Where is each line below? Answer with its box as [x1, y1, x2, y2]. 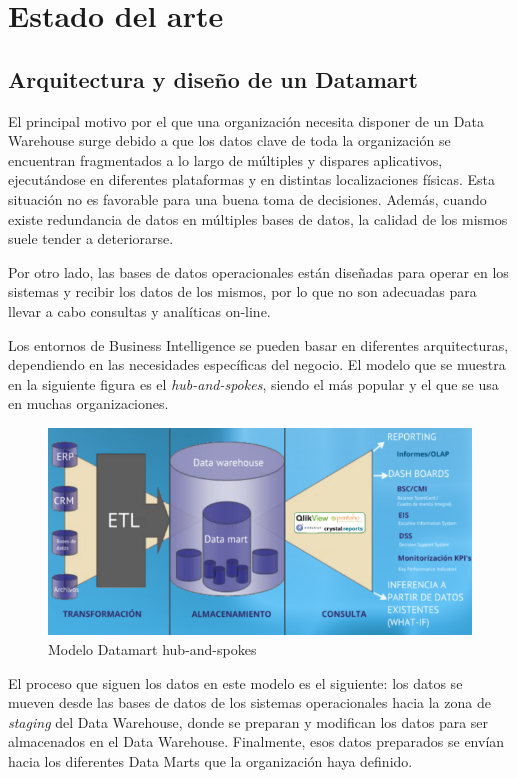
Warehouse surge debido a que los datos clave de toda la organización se [8, 130, 451, 151]
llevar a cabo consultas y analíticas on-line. [8, 300, 271, 321]
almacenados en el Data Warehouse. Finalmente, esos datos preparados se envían [8, 731, 505, 752]
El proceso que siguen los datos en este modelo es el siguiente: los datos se [8, 672, 463, 693]
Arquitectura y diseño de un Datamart [8, 63, 418, 94]
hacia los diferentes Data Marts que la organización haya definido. [8, 750, 413, 771]
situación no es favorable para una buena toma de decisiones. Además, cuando [8, 188, 487, 209]
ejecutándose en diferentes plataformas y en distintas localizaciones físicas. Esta [8, 169, 496, 190]
